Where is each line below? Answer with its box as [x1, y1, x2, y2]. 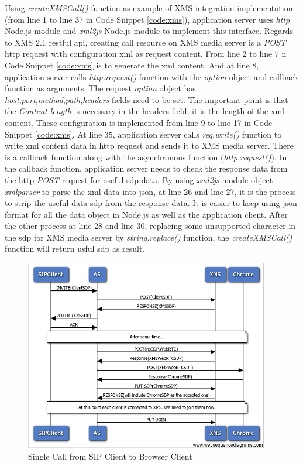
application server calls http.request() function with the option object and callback [5, 70, 298, 83]
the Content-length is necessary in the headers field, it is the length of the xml [5, 105, 284, 117]
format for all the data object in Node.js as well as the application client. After [5, 208, 288, 220]
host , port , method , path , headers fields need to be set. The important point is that [5, 93, 288, 105]
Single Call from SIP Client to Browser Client [28, 450, 192, 462]
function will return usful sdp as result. [5, 242, 145, 255]
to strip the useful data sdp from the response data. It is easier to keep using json [5, 197, 297, 209]
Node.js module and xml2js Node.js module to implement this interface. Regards [5, 25, 294, 37]
